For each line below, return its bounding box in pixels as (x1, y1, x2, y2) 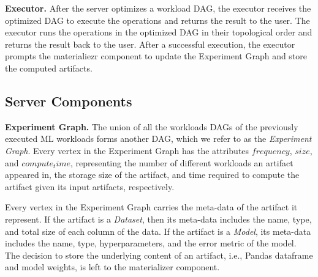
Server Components (5, 91, 132, 110)
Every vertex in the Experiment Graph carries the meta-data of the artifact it (5, 201, 298, 213)
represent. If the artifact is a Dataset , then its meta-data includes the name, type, (5, 212, 312, 225)
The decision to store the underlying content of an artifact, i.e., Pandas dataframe (5, 248, 313, 261)
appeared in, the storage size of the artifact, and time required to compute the (5, 168, 300, 181)
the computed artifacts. (5, 61, 93, 74)
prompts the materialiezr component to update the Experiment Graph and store (5, 50, 308, 62)
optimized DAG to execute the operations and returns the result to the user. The (5, 13, 310, 26)
